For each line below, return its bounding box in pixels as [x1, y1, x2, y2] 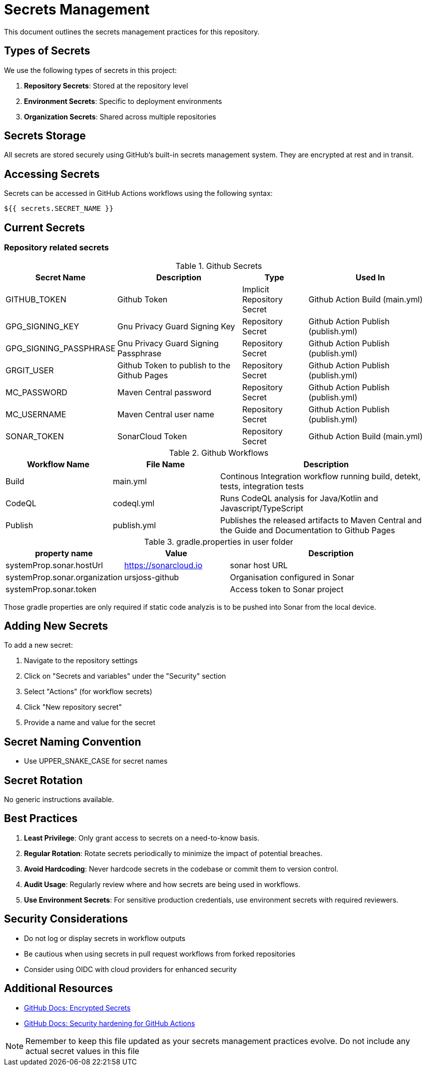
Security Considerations [4, 913, 128, 926]
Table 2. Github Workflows [169, 447, 269, 458]
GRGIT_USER [5, 365, 54, 375]
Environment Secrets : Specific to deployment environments [24, 96, 222, 105]
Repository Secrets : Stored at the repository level [24, 81, 188, 90]
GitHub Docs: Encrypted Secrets [24, 1003, 131, 1012]
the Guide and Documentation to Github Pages [220, 525, 395, 535]
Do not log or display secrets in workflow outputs [24, 934, 186, 943]
